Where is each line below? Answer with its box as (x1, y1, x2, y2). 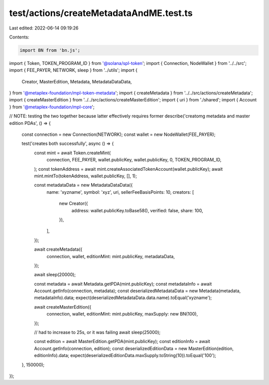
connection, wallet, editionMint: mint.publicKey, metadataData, (46, 253, 175, 259)
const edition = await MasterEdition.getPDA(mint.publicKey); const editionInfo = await (34, 339, 210, 345)
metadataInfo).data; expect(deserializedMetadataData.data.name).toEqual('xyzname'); (34, 295, 212, 301)
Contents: (9, 34, 29, 40)
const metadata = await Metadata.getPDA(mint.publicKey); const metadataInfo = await (34, 281, 212, 287)
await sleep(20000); (34, 272, 76, 278)
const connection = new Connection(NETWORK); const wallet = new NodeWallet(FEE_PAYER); (21, 131, 216, 137)
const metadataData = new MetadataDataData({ (34, 182, 133, 188)
